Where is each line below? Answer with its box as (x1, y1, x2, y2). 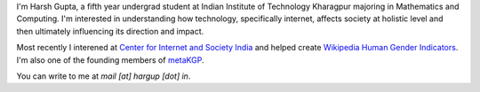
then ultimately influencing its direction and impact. (16, 26, 204, 36)
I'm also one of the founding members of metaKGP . (16, 54, 204, 65)
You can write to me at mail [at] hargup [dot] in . (16, 71, 191, 81)
